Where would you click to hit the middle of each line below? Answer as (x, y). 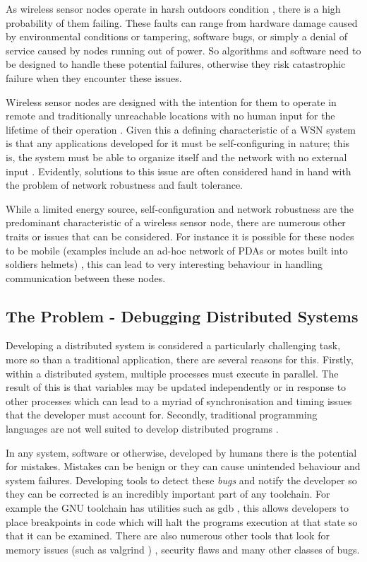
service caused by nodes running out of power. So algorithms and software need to (183, 50)
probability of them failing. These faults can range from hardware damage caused (182, 22)
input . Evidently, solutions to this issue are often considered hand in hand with (179, 171)
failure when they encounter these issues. (94, 77)
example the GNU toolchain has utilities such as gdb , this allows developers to (177, 508)
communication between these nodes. (86, 277)
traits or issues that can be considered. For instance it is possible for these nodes (180, 236)
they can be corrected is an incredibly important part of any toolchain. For (168, 494)
